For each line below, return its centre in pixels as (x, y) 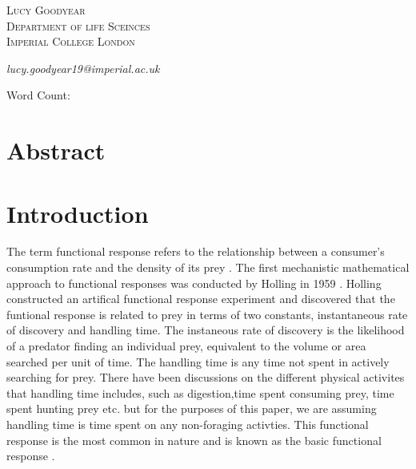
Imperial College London (71, 41)
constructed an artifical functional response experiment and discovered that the (201, 299)
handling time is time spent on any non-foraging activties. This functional (188, 424)
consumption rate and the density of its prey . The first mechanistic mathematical (208, 267)
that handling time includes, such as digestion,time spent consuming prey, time (200, 392)
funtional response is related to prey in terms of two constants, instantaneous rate (207, 314)
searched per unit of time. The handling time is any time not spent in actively (198, 361)
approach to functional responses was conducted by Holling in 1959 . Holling (194, 283)
